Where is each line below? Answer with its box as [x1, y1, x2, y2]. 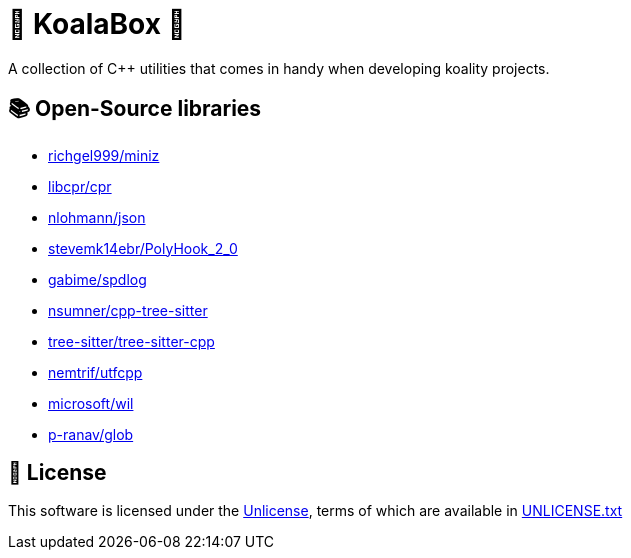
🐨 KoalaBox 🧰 [8, 7, 186, 41]
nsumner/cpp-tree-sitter [48, 301, 208, 319]
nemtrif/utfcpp [48, 363, 143, 381]
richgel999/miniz [48, 146, 160, 164]
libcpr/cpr [48, 177, 112, 195]
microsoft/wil [48, 394, 134, 412]
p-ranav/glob [48, 425, 134, 443]
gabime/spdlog [48, 270, 147, 288]
